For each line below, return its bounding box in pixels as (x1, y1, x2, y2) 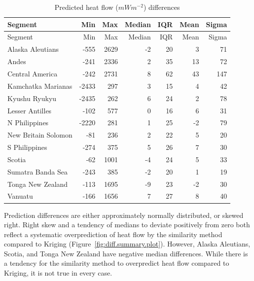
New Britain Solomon (7, 130, 73, 140)
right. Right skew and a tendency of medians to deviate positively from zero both (4, 219, 250, 230)
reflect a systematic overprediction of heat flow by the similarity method (4, 229, 222, 239)
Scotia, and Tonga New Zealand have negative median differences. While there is (4, 248, 248, 258)
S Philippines (7, 142, 47, 152)
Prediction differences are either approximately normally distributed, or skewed (4, 210, 244, 220)
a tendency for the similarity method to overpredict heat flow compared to (4, 258, 229, 268)
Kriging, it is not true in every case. (4, 268, 112, 278)
